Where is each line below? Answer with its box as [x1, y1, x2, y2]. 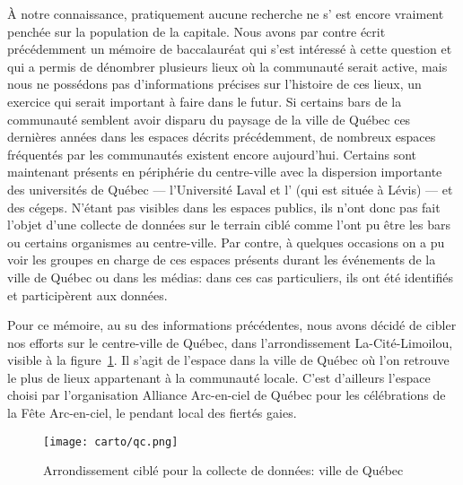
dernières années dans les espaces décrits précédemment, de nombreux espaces [7, 127, 436, 146]
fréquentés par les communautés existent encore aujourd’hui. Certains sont [7, 144, 417, 163]
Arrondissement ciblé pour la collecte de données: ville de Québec [43, 461, 404, 480]
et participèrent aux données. [7, 285, 168, 304]
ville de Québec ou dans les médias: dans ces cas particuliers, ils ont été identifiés [7, 267, 453, 286]
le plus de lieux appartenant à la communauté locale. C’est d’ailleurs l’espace [7, 368, 431, 386]
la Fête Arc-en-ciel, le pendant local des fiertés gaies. [7, 403, 297, 422]
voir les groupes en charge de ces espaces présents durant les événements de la [7, 250, 436, 269]
